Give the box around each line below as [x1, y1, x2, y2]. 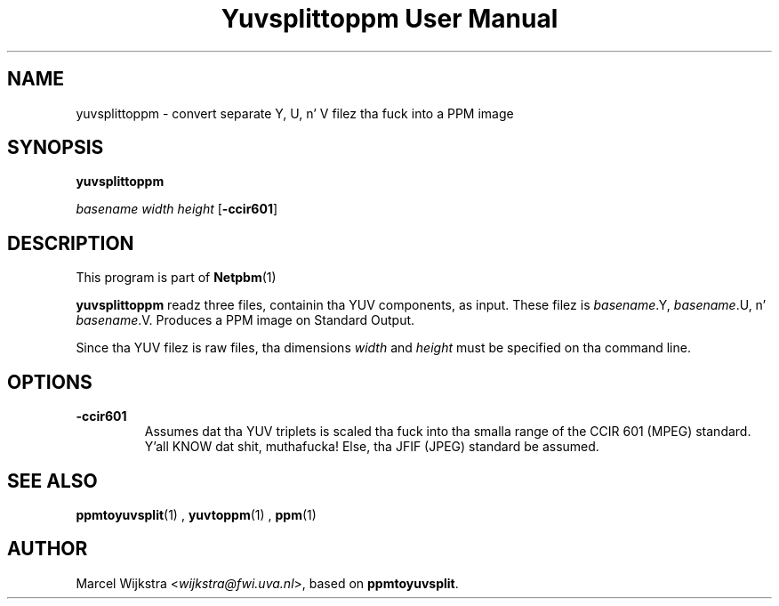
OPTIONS [7, 370, 92, 393]
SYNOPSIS [7, 136, 104, 159]
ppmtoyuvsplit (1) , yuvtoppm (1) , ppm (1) [76, 506, 317, 522]
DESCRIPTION [7, 231, 134, 255]
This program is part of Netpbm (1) [76, 270, 277, 286]
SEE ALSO [7, 469, 98, 492]
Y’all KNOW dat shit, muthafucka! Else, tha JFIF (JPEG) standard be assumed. [144, 439, 599, 455]
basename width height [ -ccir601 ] [76, 201, 278, 217]
